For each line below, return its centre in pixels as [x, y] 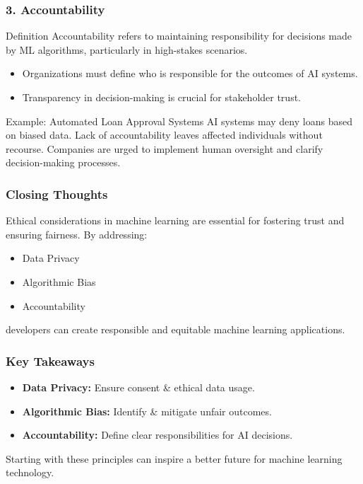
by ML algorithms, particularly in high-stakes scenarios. [127, 49]
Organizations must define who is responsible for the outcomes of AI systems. [190, 73]
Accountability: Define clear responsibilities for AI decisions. [157, 435]
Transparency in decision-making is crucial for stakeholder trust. [161, 97]
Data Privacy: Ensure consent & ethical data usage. [138, 387]
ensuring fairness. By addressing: [77, 234]
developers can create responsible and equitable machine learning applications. [175, 329]
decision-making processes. [63, 162]
